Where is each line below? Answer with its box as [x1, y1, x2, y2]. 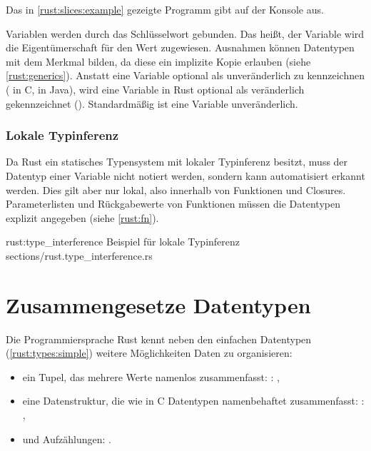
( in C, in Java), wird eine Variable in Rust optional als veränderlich [6, 81, 305, 96]
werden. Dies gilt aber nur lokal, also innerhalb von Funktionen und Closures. [6, 182, 346, 197]
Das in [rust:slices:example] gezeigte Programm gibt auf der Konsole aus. [6, 2, 324, 16]
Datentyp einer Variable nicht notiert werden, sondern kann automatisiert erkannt [6, 168, 365, 183]
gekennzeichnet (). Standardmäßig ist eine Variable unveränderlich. [6, 96, 298, 111]
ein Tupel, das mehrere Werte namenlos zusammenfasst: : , [22, 369, 280, 384]
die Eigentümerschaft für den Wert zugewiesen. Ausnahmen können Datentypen [6, 40, 355, 55]
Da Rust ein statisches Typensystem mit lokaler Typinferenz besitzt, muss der [6, 154, 348, 169]
